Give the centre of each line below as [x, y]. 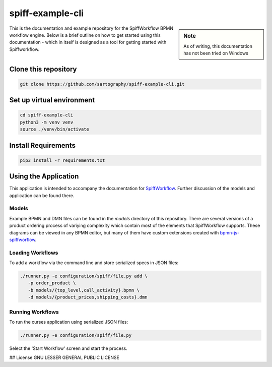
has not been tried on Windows [216, 53]
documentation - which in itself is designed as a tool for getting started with [88, 42]
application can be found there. [42, 195]
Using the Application [44, 176]
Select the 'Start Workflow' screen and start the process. [69, 348]
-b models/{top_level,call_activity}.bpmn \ [84, 290]
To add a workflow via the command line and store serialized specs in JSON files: [94, 263]
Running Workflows [34, 312]
